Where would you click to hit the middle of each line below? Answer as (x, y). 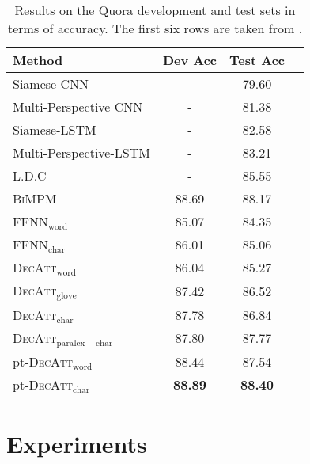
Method (38, 60)
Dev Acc (190, 60)
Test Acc (257, 60)
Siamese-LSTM (55, 129)
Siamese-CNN (51, 84)
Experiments (77, 444)
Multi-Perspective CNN (78, 106)
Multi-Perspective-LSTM (81, 152)
